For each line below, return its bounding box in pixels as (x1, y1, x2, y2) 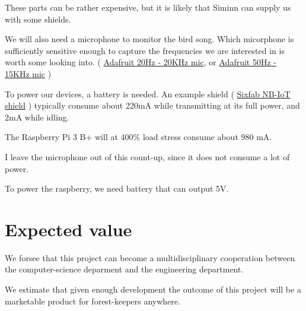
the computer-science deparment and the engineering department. (5, 263, 244, 275)
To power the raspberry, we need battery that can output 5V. (5, 182, 229, 195)
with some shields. (5, 12, 71, 25)
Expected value (5, 217, 132, 241)
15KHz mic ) (5, 67, 52, 80)
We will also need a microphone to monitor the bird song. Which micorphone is (5, 33, 294, 45)
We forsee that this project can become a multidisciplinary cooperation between (5, 251, 295, 264)
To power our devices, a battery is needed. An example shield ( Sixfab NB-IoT (5, 87, 291, 100)
